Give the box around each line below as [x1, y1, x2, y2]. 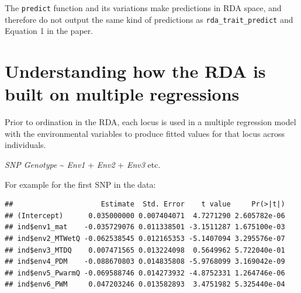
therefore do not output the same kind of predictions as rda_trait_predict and [5, 13, 293, 25]
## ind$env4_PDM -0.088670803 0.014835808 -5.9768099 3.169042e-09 [5, 257, 285, 266]
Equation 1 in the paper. [5, 25, 94, 37]
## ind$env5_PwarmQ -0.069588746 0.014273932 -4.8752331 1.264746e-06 [5, 268, 285, 277]
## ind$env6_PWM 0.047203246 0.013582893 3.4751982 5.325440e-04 [5, 280, 285, 289]
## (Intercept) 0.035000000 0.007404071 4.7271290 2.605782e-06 [5, 211, 285, 220]
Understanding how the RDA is [5, 59, 266, 83]
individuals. [5, 139, 46, 151]
